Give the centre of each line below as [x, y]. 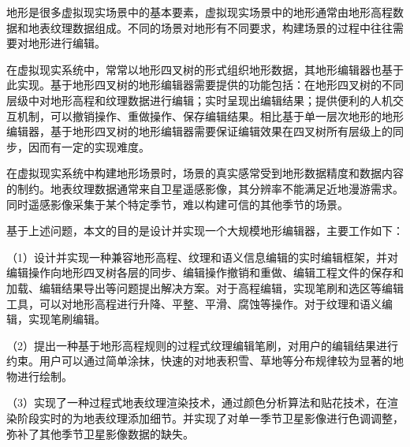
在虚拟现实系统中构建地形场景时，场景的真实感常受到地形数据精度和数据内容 [205, 173]
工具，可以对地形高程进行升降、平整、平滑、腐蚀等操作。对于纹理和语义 [194, 303]
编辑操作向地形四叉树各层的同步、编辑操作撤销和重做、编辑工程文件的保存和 [205, 272]
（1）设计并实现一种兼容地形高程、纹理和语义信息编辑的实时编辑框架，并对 [202, 257]
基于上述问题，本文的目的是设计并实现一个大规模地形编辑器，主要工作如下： [205, 231]
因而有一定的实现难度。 [89, 146]
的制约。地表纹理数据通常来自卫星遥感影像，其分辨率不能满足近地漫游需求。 [205, 188]
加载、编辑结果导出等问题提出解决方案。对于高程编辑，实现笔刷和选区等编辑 [205, 287]
